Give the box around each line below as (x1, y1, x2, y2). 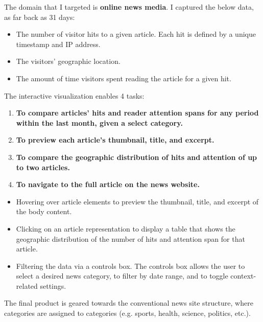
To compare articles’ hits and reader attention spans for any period (16, 107, 259, 118)
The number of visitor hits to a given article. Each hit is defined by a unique (16, 29, 256, 39)
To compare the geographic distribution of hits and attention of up (16, 151, 257, 162)
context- (230, 270, 256, 281)
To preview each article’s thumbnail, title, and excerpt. (16, 134, 214, 145)
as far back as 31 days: (4, 11, 75, 22)
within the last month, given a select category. (16, 117, 183, 128)
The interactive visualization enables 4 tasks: (4, 90, 145, 101)
